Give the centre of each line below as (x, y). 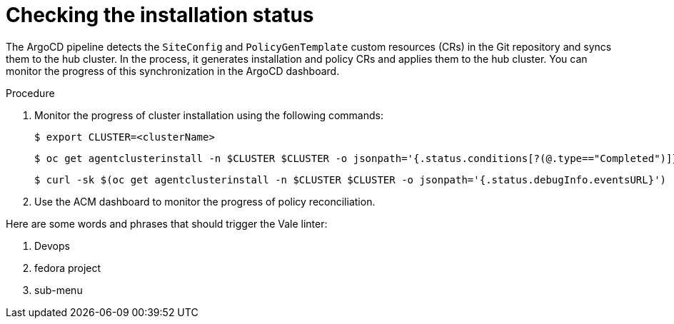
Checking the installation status (160, 15)
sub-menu (59, 290)
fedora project (68, 268)
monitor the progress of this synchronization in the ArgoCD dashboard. (173, 71)
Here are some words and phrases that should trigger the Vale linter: (167, 223)
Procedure (30, 93)
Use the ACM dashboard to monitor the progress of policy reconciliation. (205, 201)
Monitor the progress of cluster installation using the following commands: (209, 115)
